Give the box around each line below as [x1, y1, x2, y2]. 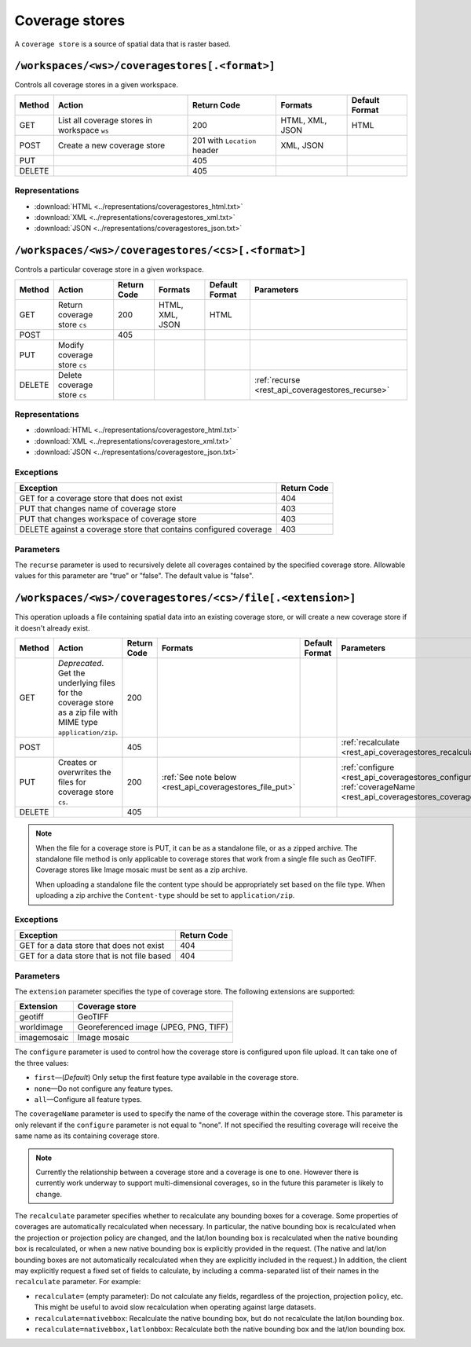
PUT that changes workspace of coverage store [19, 514, 197, 525]
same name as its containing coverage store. [14, 1131, 160, 1140]
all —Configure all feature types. [34, 1094, 143, 1104]
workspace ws [57, 124, 109, 135]
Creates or [57, 757, 97, 768]
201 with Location [192, 134, 257, 145]
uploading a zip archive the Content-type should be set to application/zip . [35, 891, 295, 900]
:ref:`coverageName [341, 781, 415, 792]
